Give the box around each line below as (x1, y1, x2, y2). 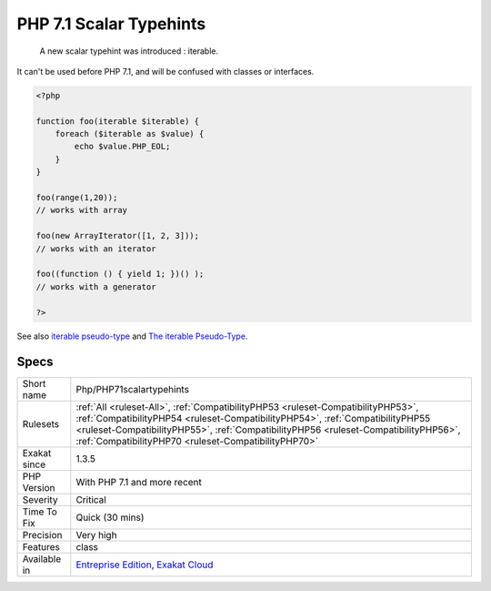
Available (22, 553, 62, 566)
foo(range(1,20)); (35, 192, 118, 203)
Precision (22, 529, 63, 542)
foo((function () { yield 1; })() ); (35, 269, 205, 280)
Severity (22, 494, 58, 506)
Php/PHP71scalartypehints (75, 383, 190, 396)
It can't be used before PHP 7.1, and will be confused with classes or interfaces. (16, 66, 315, 76)
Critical (75, 494, 106, 506)
